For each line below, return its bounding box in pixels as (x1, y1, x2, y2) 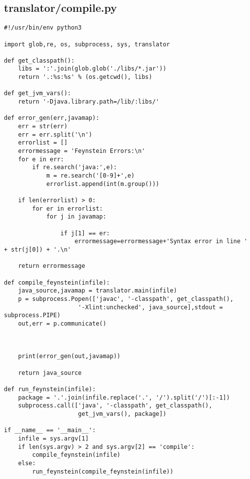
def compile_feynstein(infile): (4, 279, 110, 286)
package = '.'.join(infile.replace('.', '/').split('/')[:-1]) (18, 394, 230, 401)
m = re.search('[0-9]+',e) (46, 172, 135, 180)
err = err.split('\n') (18, 131, 92, 138)
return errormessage (18, 262, 85, 270)
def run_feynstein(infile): (4, 386, 96, 393)
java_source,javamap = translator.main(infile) (18, 287, 177, 295)
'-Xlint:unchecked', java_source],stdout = (78, 303, 223, 311)
